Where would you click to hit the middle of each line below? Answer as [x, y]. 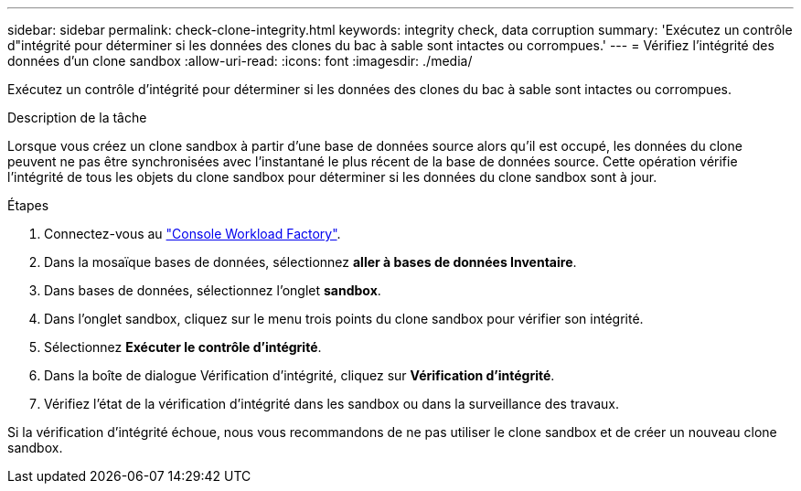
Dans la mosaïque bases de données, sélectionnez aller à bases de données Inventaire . [310, 262]
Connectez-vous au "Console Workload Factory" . [192, 234]
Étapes [28, 205]
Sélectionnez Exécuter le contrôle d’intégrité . [183, 347]
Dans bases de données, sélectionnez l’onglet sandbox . [213, 290]
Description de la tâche [77, 117]
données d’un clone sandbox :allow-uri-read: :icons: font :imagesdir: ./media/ [240, 61]
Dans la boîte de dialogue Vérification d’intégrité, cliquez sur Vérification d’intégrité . [299, 375]
